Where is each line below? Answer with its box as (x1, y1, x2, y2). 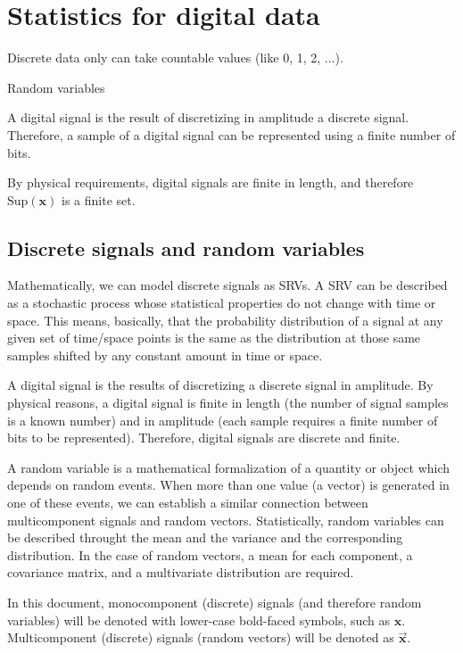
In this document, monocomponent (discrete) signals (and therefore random (7, 592, 422, 611)
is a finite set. (61, 190, 136, 209)
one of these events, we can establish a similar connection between (7, 493, 368, 512)
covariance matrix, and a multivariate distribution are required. (7, 563, 354, 582)
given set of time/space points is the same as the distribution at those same (7, 328, 421, 347)
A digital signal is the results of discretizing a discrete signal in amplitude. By (7, 376, 434, 394)
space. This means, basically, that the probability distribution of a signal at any (7, 310, 443, 329)
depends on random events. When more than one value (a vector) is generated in (7, 475, 450, 494)
